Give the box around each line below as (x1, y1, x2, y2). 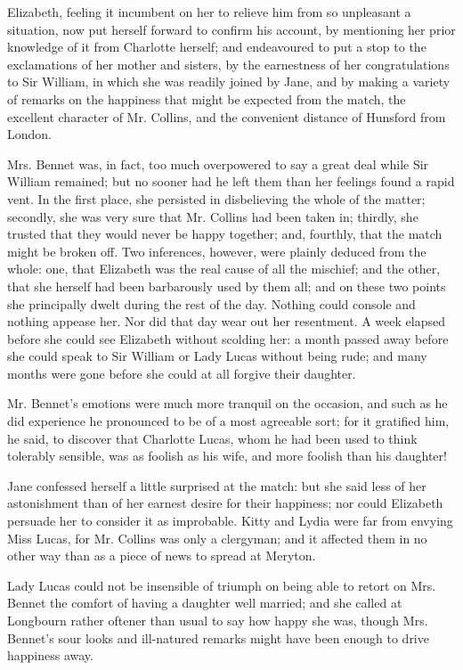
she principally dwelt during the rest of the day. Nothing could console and (7, 294, 416, 313)
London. (7, 125, 52, 143)
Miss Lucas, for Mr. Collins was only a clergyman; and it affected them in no (7, 528, 427, 547)
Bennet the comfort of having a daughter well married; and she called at (7, 593, 402, 612)
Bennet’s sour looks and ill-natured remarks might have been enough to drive (7, 628, 429, 647)
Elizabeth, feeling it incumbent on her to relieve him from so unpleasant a (7, 3, 411, 20)
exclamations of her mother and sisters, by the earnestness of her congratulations (7, 54, 450, 73)
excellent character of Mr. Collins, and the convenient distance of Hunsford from (7, 107, 446, 126)
